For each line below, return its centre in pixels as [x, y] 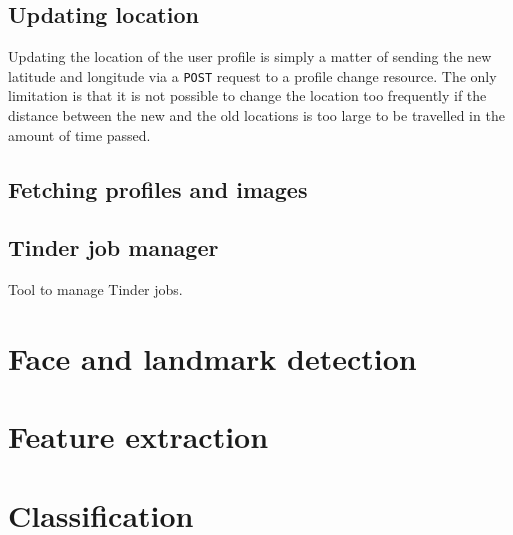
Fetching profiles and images [158, 188]
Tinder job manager [113, 247]
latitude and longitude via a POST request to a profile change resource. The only [252, 75]
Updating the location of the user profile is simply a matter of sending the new [250, 56]
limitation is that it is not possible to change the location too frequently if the [247, 95]
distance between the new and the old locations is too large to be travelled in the [256, 115]
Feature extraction [138, 436]
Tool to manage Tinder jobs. [95, 289]
